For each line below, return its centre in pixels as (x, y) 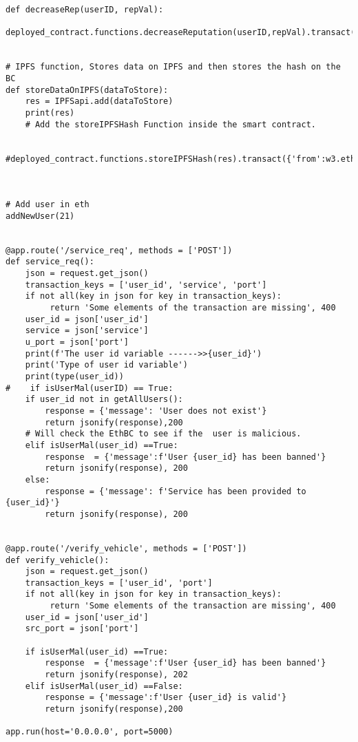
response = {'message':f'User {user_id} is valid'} (166, 698)
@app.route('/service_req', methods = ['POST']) (119, 250)
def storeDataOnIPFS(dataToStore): (87, 90)
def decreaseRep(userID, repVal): (85, 10)
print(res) (50, 113)
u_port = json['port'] (77, 342)
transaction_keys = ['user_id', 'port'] (119, 583)
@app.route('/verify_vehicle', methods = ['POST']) (126, 548)
